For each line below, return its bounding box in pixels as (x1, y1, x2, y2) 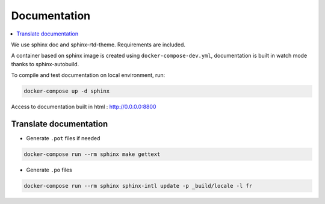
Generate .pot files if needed (26, 134, 101, 141)
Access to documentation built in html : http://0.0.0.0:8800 (11, 103, 156, 111)
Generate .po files (26, 166, 72, 173)
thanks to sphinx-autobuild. (11, 60, 79, 67)
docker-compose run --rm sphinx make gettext (23, 150, 161, 158)
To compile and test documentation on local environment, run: (11, 72, 166, 79)
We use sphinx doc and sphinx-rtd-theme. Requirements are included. (11, 41, 186, 48)
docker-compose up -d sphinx (23, 88, 110, 94)
